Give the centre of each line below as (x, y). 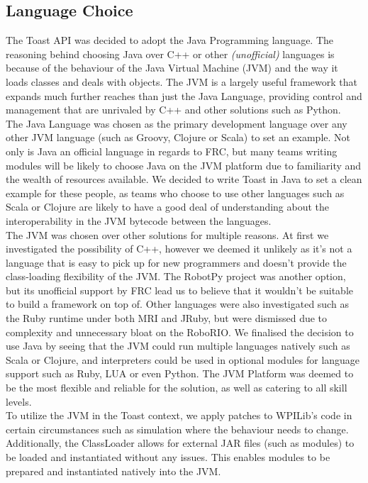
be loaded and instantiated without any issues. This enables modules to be (168, 457)
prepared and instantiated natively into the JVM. (113, 471)
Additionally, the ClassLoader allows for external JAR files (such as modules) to (180, 443)
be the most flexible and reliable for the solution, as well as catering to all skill (177, 388)
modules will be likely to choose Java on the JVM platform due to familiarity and (184, 165)
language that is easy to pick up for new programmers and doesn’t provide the (176, 262)
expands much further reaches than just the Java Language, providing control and (184, 95)
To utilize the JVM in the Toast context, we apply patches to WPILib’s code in (179, 415)
